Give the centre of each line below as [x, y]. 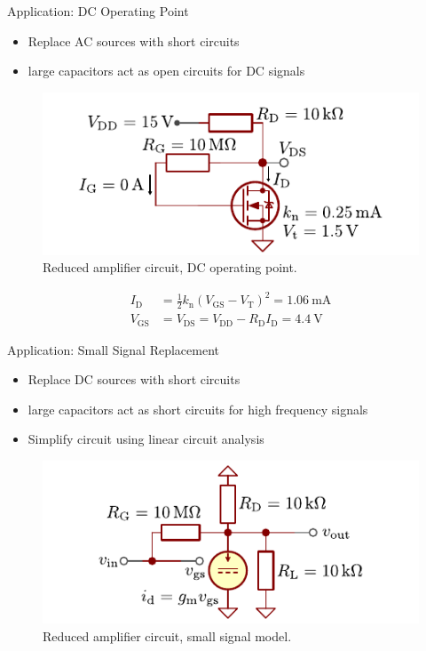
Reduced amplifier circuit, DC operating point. [170, 267]
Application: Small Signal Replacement [113, 349]
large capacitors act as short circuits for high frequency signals [198, 409]
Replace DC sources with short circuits [134, 379]
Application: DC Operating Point [98, 11]
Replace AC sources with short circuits [134, 40]
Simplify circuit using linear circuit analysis [146, 439]
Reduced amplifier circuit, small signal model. [167, 635]
